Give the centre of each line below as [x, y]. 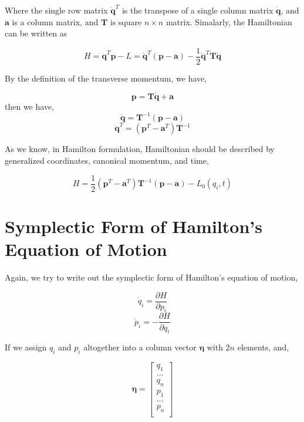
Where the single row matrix [56, 10]
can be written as [36, 33]
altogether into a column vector [140, 347]
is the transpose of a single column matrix [197, 10]
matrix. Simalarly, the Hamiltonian [229, 21]
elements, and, [263, 347]
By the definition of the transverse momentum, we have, [106, 78]
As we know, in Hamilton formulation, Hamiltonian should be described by [140, 149]
